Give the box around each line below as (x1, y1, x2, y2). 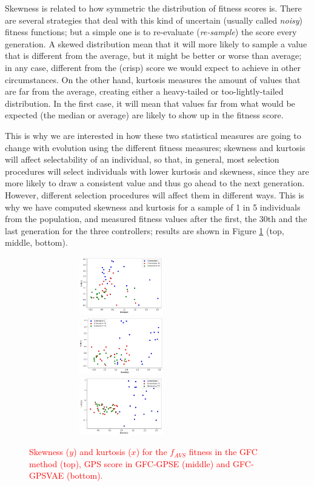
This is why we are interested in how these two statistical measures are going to (5, 129, 301, 141)
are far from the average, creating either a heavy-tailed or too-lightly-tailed (5, 85, 284, 98)
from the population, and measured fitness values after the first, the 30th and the (5, 212, 307, 225)
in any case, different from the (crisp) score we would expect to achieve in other (5, 61, 301, 73)
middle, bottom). (5, 236, 68, 249)
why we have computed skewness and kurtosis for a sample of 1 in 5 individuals (5, 200, 301, 213)
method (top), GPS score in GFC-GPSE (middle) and (29, 457, 230, 470)
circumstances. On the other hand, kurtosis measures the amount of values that (5, 73, 301, 86)
